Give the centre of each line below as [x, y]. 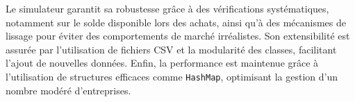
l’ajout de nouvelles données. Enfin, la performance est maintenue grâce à [162, 63]
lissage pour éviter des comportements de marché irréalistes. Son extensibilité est [178, 36]
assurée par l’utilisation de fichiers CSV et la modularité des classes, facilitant [171, 49]
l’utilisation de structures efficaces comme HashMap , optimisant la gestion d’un [172, 76]
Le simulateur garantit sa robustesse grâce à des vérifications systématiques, [167, 8]
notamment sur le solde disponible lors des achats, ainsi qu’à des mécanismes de [176, 22]
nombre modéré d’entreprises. [68, 90]
